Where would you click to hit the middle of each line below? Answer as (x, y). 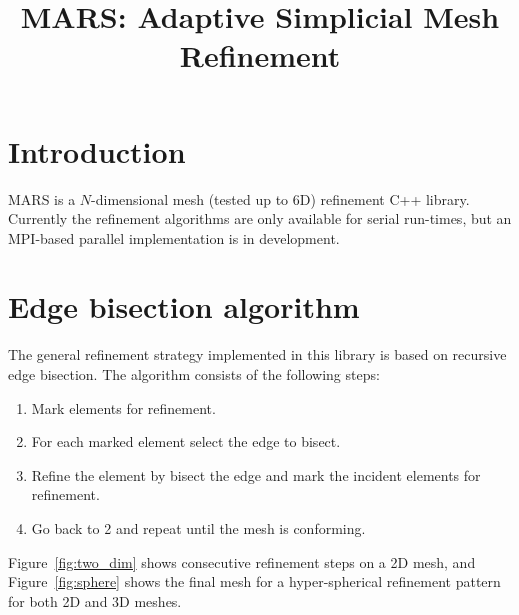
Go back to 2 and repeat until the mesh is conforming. (198, 527)
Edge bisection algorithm (184, 306)
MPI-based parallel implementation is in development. (174, 237)
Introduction (97, 150)
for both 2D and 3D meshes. (95, 600)
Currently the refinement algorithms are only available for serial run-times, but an (260, 218)
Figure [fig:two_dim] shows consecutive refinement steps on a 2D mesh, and (242, 561)
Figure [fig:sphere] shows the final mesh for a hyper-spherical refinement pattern (254, 581)
